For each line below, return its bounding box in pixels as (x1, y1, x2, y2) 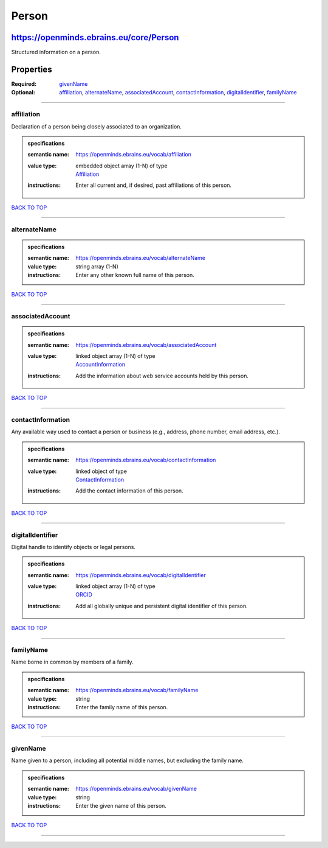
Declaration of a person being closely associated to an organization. (11, 122, 182, 130)
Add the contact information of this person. (75, 487, 183, 494)
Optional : (11, 89, 36, 96)
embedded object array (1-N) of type (75, 162, 168, 169)
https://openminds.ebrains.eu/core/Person (11, 32, 179, 43)
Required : (11, 80, 36, 88)
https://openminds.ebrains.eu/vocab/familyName (75, 687, 199, 694)
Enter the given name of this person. (75, 802, 167, 810)
